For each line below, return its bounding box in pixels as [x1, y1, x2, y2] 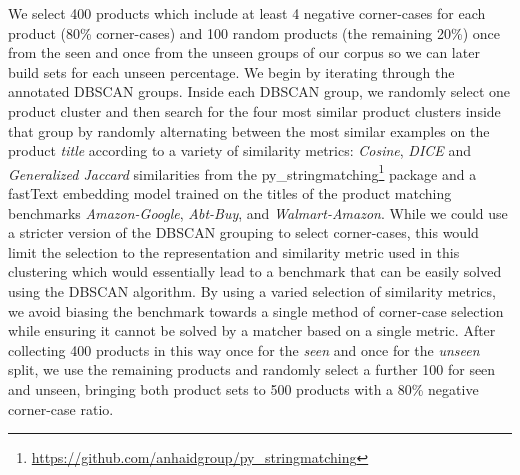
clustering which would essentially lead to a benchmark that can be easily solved [8, 261, 502, 282]
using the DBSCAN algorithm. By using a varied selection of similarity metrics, [8, 280, 496, 301]
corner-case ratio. [8, 398, 114, 419]
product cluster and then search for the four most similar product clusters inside [8, 100, 501, 121]
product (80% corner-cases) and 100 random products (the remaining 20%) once [8, 22, 501, 43]
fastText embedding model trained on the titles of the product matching [8, 183, 452, 203]
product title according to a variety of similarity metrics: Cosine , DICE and [8, 140, 472, 161]
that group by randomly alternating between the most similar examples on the [8, 120, 490, 141]
